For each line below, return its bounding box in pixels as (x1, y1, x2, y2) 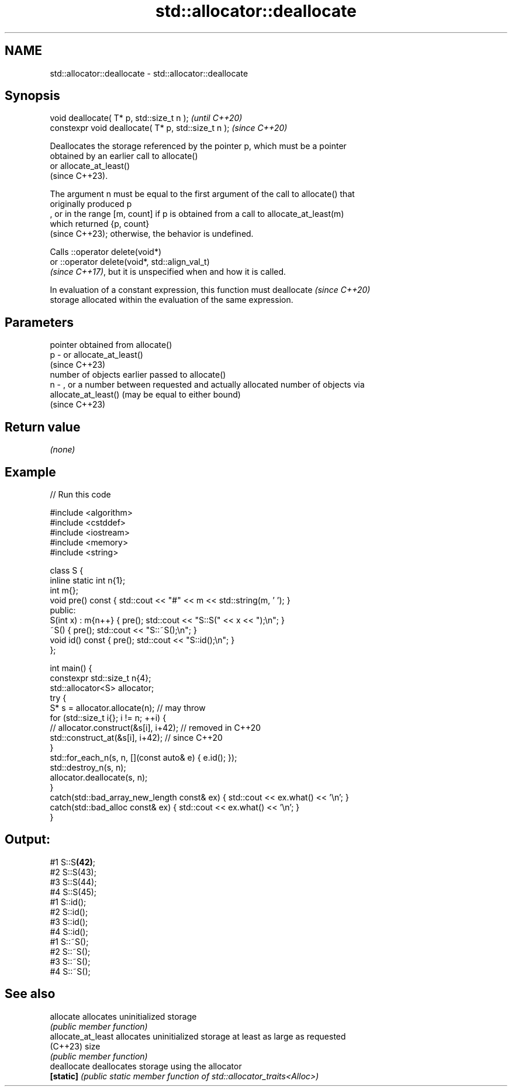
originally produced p (50, 199, 132, 209)
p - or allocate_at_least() (50, 350, 143, 360)
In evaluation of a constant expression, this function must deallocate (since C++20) (50, 285, 371, 295)
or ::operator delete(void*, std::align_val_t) (50, 257, 210, 267)
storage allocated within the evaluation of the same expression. (50, 295, 293, 305)
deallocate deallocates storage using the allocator (50, 1061, 242, 1071)
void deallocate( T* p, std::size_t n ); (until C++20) (50, 113, 243, 123)
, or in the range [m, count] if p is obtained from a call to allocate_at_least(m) (50, 209, 344, 219)
